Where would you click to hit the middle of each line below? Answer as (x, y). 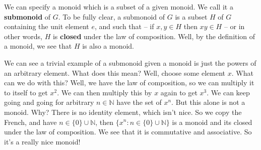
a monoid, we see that (38, 46)
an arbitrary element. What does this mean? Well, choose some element (115, 72)
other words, (23, 36)
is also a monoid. (108, 46)
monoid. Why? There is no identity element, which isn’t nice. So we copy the (123, 112)
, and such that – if (124, 26)
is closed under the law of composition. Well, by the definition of (154, 36)
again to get (179, 92)
